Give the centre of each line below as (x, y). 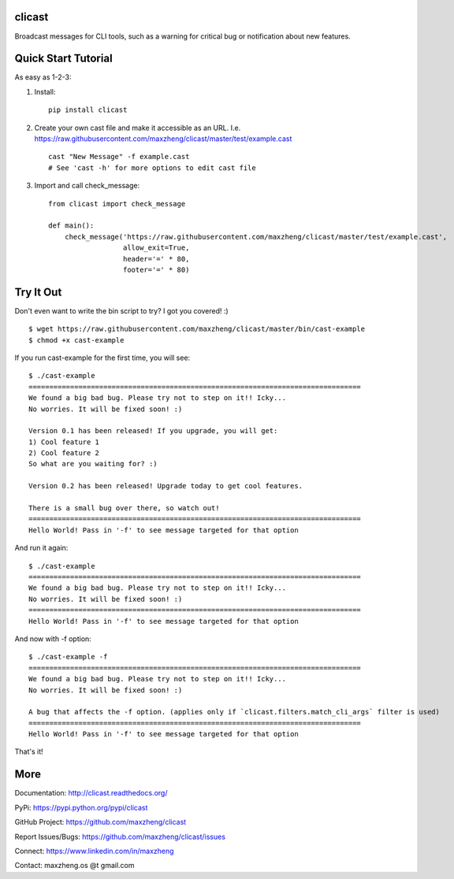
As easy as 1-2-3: (43, 77)
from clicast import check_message (117, 204)
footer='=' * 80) (156, 269)
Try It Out (38, 292)
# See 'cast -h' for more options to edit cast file (152, 168)
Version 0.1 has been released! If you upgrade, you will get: (153, 431)
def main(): (71, 226)
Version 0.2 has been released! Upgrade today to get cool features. (166, 486)
